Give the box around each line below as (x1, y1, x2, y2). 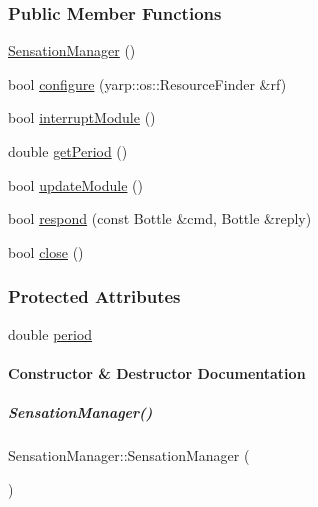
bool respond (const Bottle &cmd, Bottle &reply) (8, 208, 312, 229)
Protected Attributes (8, 284, 181, 309)
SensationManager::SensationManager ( (8, 444, 250, 465)
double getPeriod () (8, 141, 128, 161)
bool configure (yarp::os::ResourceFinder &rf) (8, 73, 287, 94)
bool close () (8, 241, 84, 262)
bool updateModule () (8, 174, 143, 195)
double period (8, 323, 93, 344)
